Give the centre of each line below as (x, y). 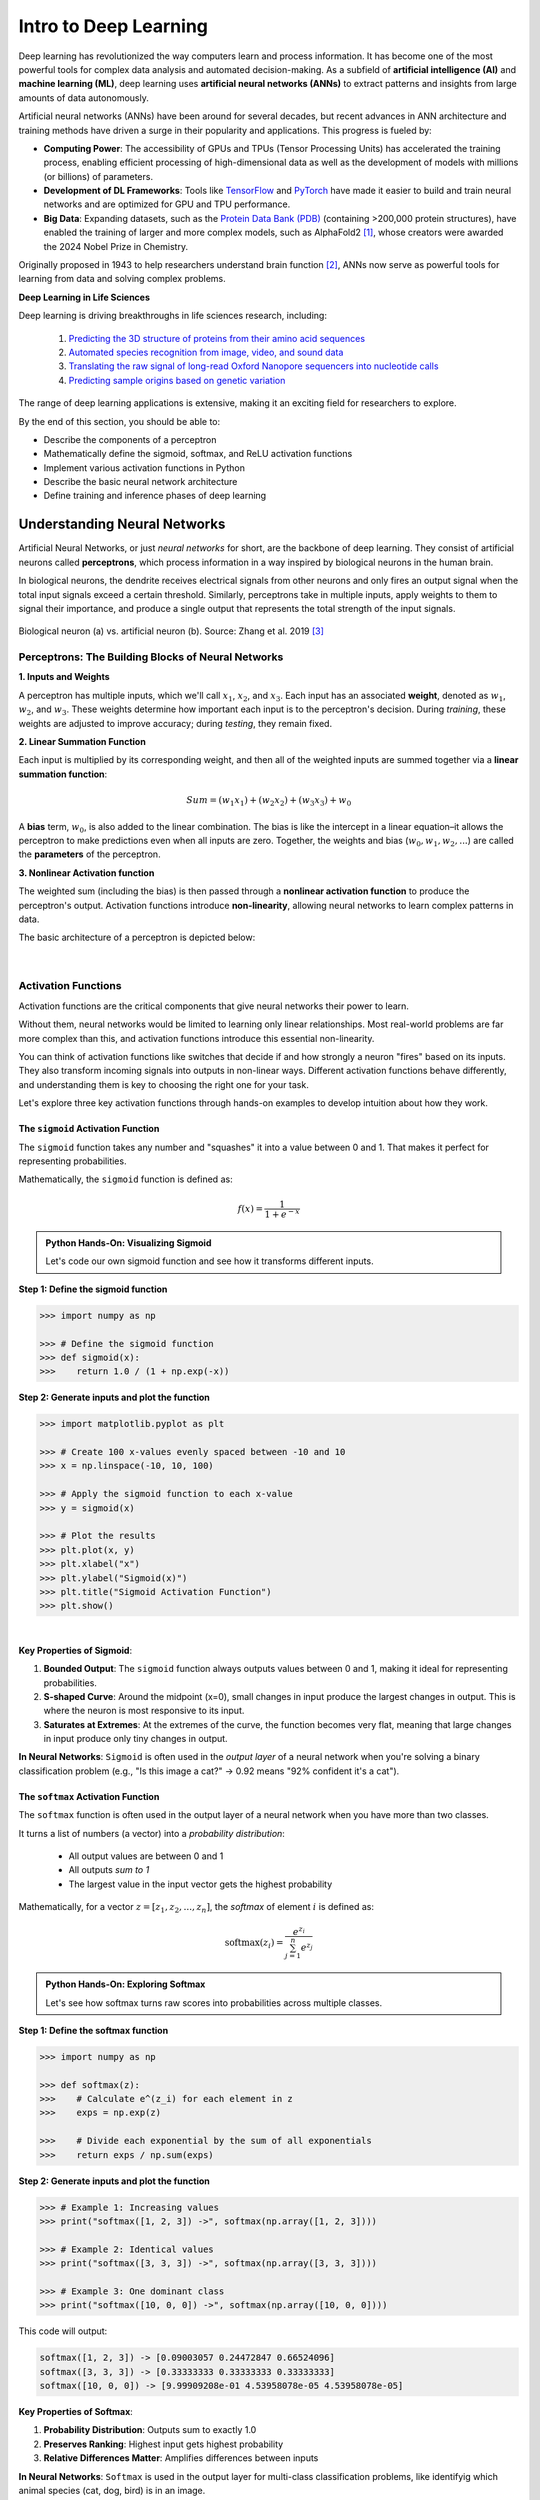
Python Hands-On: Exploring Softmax (125, 1984)
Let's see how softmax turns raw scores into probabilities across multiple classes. (214, 2002)
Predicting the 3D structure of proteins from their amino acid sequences (216, 338)
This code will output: (63, 2331)
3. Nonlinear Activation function (86, 872)
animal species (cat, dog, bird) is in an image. (112, 2490)
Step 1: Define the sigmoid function (93, 1289)
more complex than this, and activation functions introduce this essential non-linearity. (196, 1038)
